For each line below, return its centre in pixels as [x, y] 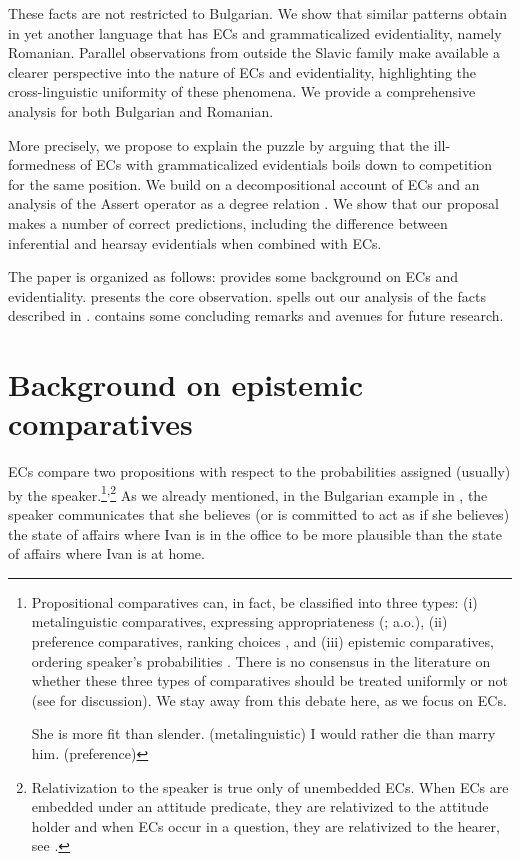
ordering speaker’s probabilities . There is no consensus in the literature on [261, 660]
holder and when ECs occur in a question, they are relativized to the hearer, [265, 825]
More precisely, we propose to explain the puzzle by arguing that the [219, 144]
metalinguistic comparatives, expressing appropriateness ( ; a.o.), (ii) [239, 621]
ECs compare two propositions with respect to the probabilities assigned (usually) [259, 471]
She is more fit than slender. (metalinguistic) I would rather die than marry [263, 733]
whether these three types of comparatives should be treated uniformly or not [269, 680]
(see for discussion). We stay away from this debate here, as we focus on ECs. [269, 699]
